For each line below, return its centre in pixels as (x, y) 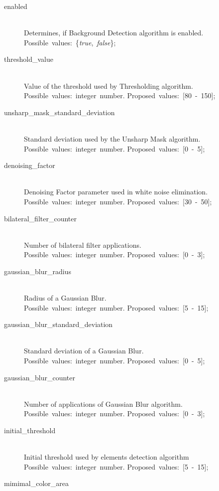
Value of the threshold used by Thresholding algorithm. (109, 85)
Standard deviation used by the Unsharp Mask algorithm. (112, 138)
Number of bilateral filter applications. (83, 245)
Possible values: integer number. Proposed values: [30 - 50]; (118, 201)
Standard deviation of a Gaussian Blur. (84, 351)
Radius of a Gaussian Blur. (65, 298)
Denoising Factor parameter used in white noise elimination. (116, 192)
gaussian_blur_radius (38, 271)
